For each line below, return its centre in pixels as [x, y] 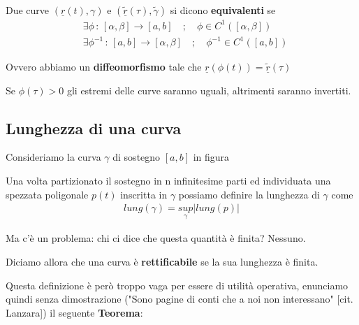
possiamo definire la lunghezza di [249, 194]
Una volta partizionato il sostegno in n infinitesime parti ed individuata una [168, 181]
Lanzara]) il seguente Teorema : [74, 312]
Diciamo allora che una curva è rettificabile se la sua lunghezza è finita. [162, 262]
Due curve [28, 10]
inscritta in [144, 194]
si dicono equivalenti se [223, 10]
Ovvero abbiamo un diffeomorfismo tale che [104, 67]
